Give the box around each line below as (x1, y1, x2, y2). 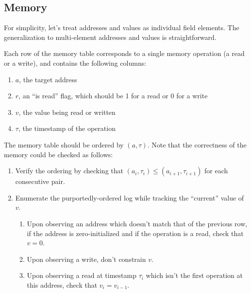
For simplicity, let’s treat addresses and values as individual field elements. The (4, 22, 239, 33)
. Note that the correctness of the (147, 139, 247, 149)
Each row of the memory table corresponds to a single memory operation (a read (4, 48, 245, 58)
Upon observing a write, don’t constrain (27, 254, 146, 264)
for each (204, 165, 228, 176)
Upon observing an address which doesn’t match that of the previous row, (27, 218, 248, 228)
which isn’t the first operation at (146, 270, 243, 280)
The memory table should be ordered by (4, 139, 124, 149)
